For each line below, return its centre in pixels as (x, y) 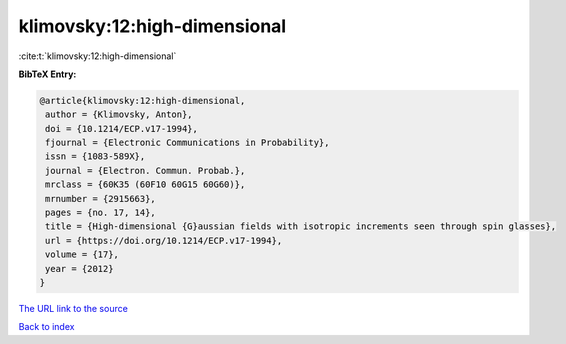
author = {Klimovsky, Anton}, (119, 114)
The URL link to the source (73, 308)
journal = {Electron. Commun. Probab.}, (145, 170)
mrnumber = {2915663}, (101, 198)
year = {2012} (79, 268)
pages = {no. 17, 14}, (101, 213)
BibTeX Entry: (47, 74)
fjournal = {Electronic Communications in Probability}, (187, 143)
